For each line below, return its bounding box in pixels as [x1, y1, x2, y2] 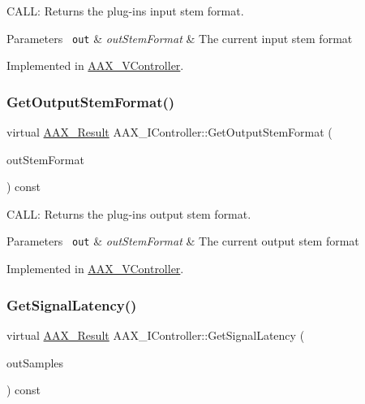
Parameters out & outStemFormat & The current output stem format [6, 232, 359, 250]
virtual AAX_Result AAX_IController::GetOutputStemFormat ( [6, 124, 333, 141]
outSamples [6, 354, 64, 371]
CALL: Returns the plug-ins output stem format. [6, 205, 251, 222]
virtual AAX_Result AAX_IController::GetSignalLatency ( [6, 326, 305, 343]
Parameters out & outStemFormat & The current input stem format [6, 29, 353, 46]
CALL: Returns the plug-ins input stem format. [6, 2, 244, 19]
